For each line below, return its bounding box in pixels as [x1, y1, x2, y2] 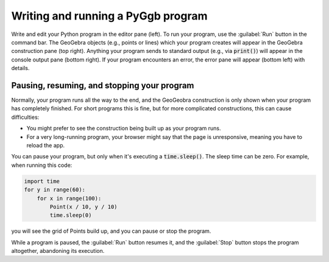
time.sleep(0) [49, 212, 92, 219]
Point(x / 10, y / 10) [49, 203, 118, 210]
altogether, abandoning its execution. [11, 247, 105, 255]
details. [11, 65, 30, 72]
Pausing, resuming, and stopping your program [11, 80, 194, 91]
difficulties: [11, 113, 40, 121]
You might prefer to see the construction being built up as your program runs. [26, 125, 222, 132]
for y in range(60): [24, 186, 85, 193]
